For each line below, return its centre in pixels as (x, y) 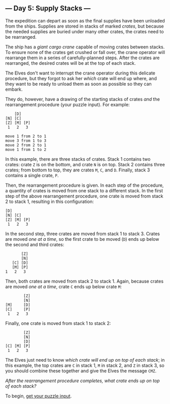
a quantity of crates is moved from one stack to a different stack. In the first (84, 190)
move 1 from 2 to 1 (26, 136)
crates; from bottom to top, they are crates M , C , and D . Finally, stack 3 (78, 170)
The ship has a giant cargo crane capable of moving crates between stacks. (85, 47)
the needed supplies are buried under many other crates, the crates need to (84, 31)
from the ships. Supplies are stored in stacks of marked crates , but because (84, 26)
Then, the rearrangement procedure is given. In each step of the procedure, (84, 185)
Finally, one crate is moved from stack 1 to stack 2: (58, 323)
